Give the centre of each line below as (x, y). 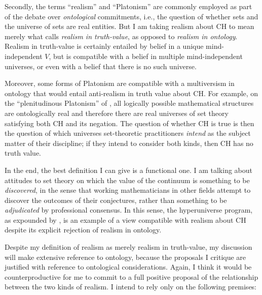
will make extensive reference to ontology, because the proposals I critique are (125, 257)
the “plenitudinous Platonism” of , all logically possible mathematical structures (129, 103)
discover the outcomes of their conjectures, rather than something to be (116, 200)
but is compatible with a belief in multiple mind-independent (148, 56)
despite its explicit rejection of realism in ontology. (83, 230)
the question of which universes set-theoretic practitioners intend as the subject (128, 133)
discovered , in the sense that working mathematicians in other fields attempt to (128, 190)
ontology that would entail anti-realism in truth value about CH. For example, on (132, 93)
